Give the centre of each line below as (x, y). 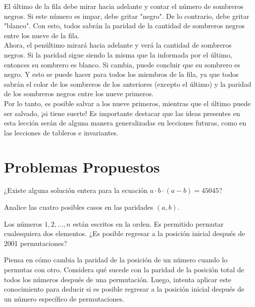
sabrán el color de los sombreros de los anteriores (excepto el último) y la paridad (128, 84)
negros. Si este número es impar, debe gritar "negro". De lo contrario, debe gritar (127, 16)
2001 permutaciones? (36, 243)
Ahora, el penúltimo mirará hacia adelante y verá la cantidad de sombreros (118, 45)
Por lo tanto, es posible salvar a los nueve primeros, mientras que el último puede (127, 103)
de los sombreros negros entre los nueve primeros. (79, 93)
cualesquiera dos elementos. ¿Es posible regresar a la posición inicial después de (125, 233)
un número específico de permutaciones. (64, 298)
